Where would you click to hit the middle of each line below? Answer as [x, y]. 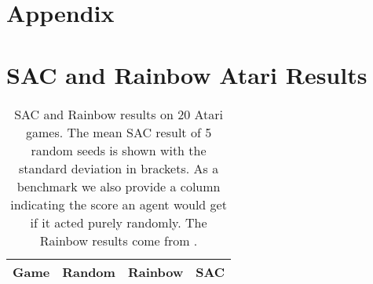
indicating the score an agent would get [119, 204]
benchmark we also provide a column [119, 186]
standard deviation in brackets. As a [119, 168]
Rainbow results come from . [119, 240]
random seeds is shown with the [119, 150]
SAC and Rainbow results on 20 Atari [119, 114]
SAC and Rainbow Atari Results [187, 74]
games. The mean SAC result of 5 [119, 132]
